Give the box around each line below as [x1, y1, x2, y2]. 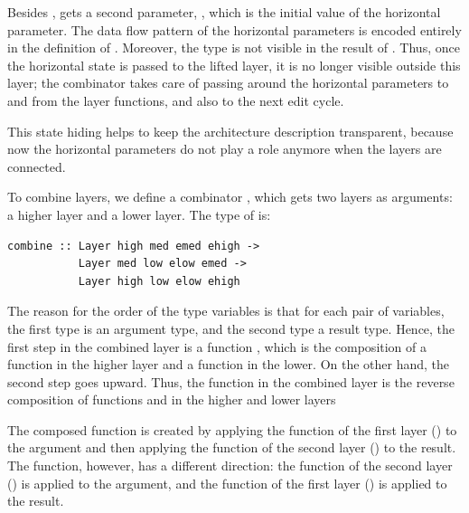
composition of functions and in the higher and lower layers [7, 390, 336, 409]
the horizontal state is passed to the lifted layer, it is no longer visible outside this [7, 55, 461, 74]
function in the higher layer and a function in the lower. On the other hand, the [7, 355, 450, 374]
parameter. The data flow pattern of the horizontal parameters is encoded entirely [7, 20, 462, 39]
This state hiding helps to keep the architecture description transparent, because [7, 121, 454, 140]
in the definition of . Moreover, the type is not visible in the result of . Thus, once [7, 38, 460, 57]
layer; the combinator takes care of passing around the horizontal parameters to [7, 73, 449, 92]
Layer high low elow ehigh [78, 274, 240, 288]
